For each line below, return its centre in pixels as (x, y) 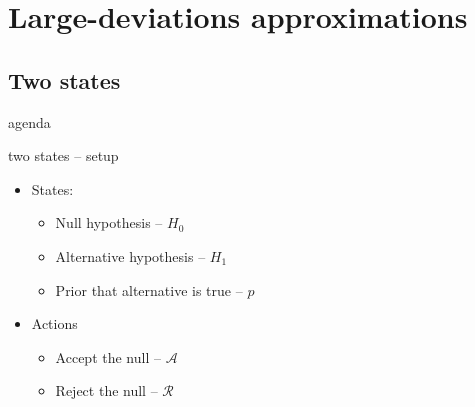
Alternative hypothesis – (130, 255)
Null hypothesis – (109, 222)
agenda (29, 121)
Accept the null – (108, 356)
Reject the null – (106, 390)
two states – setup (63, 155)
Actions (54, 323)
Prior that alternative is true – (149, 289)
